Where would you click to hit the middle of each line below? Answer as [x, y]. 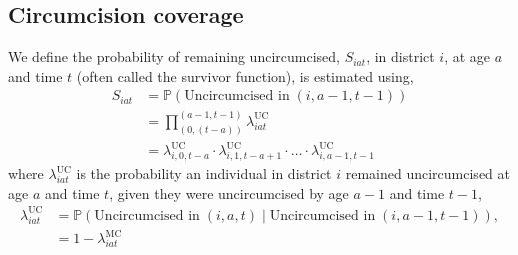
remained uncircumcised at [427, 173]
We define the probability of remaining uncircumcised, [174, 56]
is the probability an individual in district [204, 173]
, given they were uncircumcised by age [229, 192]
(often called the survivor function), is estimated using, [245, 75]
